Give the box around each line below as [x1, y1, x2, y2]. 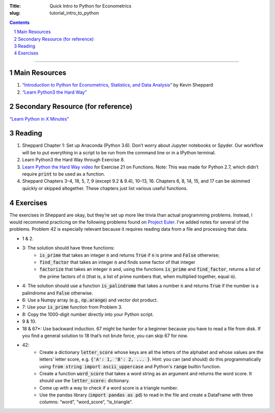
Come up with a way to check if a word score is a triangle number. [39, 384, 178, 391]
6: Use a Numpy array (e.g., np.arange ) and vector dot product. [22, 297, 158, 303]
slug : [9, 10, 20, 16]
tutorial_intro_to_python [49, 10, 99, 16]
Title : [9, 3, 21, 9]
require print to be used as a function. [22, 171, 105, 177]
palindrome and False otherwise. [22, 290, 93, 296]
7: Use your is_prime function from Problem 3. [22, 304, 123, 310]
